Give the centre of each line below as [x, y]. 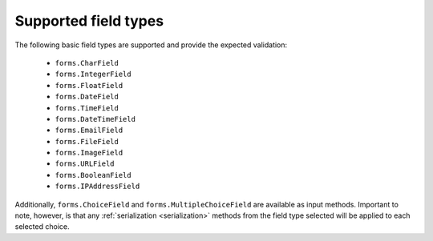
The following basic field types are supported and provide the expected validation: [151, 45]
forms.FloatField [89, 85]
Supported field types [89, 21]
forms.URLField [85, 164]
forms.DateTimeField [95, 119]
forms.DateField [87, 97]
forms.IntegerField [93, 74]
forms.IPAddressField [97, 187]
